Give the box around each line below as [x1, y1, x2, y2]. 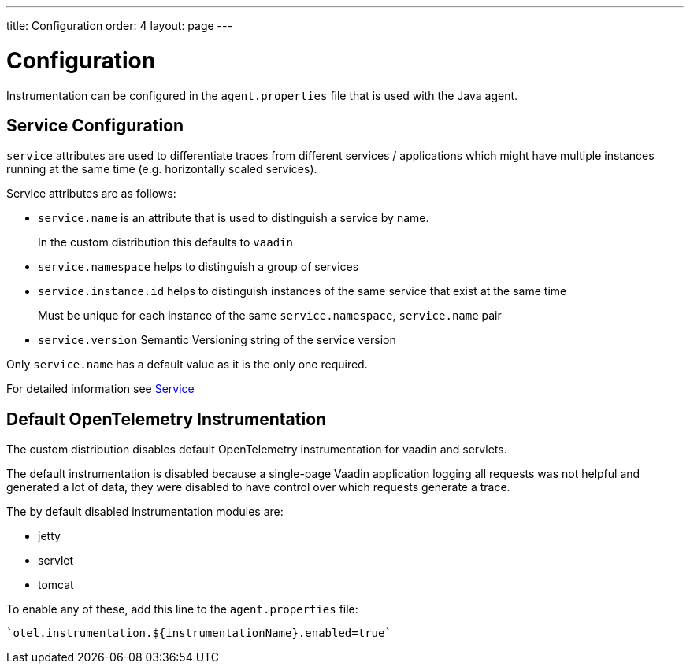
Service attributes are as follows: [6, 187, 176, 201]
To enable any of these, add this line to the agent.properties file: [6, 602, 358, 616]
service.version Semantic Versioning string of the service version [38, 333, 396, 347]
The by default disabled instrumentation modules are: [6, 505, 284, 519]
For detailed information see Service [6, 382, 195, 396]
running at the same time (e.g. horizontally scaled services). [6, 162, 317, 176]
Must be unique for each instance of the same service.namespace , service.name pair [38, 309, 502, 323]
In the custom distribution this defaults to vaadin [38, 235, 293, 250]
